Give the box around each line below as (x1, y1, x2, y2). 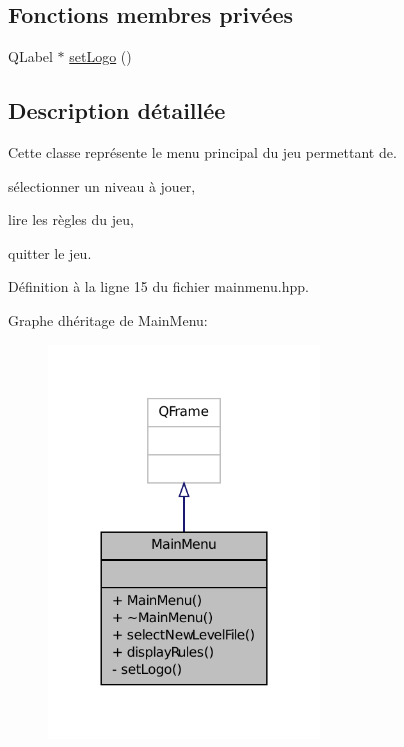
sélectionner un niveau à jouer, (8, 175, 196, 196)
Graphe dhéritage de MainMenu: (8, 309, 208, 330)
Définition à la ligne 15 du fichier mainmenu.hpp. (8, 276, 309, 297)
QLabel (8, 46, 53, 67)
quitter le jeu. (8, 242, 92, 263)
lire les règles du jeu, (8, 209, 134, 230)
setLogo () (69, 46, 132, 67)
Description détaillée (8, 95, 226, 126)
